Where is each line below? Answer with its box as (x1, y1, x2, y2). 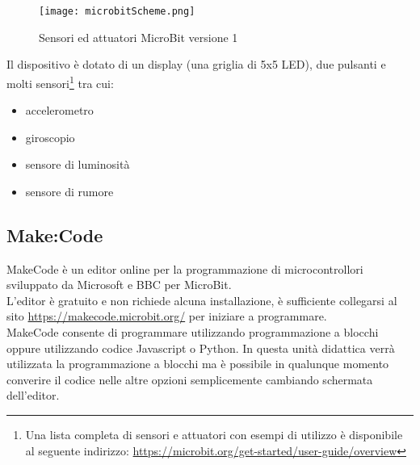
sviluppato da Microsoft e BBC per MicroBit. (6, 276, 232, 293)
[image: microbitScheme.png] (39, 6, 195, 17)
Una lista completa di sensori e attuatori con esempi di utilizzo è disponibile (25, 426, 403, 443)
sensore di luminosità (25, 156, 130, 173)
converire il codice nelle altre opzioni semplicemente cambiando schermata (6, 371, 373, 387)
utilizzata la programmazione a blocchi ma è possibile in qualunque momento (6, 355, 389, 372)
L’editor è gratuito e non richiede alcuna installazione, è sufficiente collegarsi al (6, 291, 397, 308)
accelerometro (25, 102, 94, 119)
